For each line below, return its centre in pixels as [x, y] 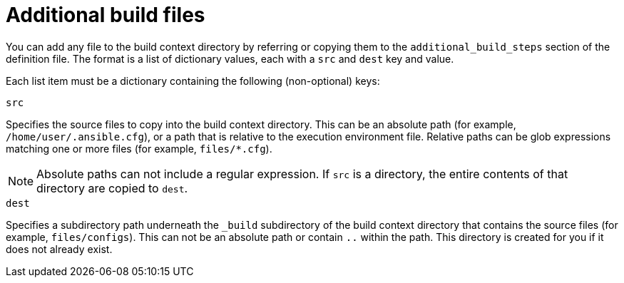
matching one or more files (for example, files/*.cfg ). [139, 148]
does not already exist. [59, 249]
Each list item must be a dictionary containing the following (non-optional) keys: [193, 81]
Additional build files [106, 15]
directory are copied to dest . [112, 188]
